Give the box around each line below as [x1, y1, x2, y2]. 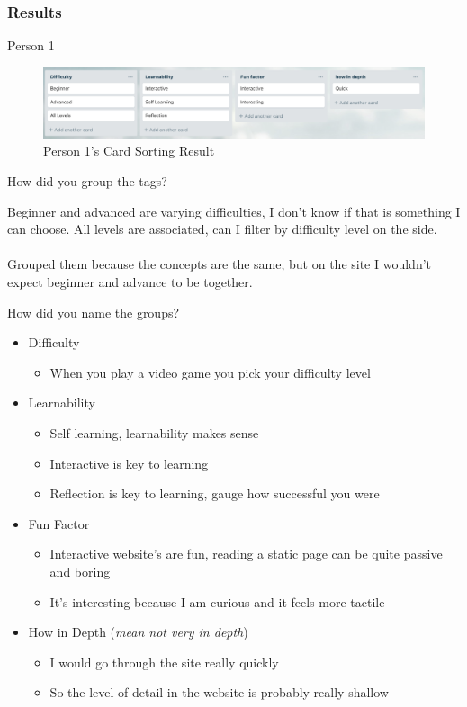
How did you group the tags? [7, 172, 167, 191]
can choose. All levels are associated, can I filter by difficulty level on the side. [7, 219, 437, 238]
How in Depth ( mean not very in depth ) [28, 622, 248, 641]
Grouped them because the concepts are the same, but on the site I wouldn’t [7, 255, 432, 273]
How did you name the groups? [7, 302, 180, 321]
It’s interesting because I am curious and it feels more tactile [49, 592, 385, 611]
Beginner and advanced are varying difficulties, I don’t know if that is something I [7, 201, 461, 220]
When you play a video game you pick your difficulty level [49, 362, 371, 381]
